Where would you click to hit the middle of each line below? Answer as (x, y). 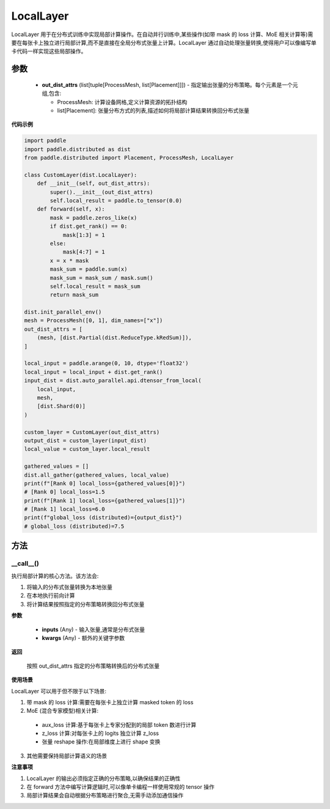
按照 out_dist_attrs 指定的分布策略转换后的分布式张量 (93, 666)
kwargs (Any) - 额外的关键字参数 (83, 638)
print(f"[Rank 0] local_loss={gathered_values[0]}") (105, 483)
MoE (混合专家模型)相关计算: (63, 711)
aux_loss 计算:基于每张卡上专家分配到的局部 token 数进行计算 (119, 724)
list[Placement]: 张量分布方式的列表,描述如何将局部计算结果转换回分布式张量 (153, 110)
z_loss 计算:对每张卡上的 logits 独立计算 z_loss (100, 733)
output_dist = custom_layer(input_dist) (85, 440)
